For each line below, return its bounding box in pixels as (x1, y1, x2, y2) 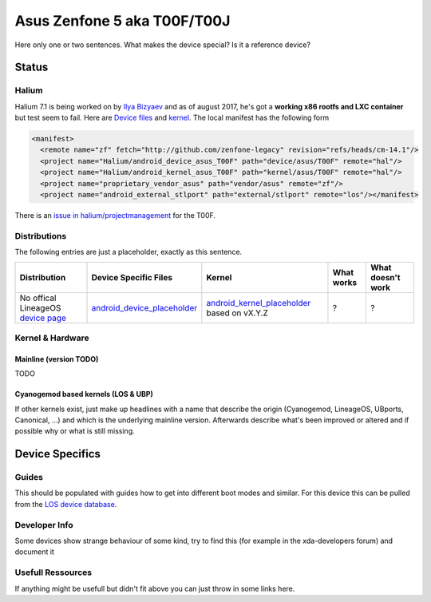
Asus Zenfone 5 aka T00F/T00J (14, 12, 231, 30)
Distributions (14, 230, 67, 241)
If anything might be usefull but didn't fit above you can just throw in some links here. (14, 584, 295, 593)
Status (14, 61, 49, 74)
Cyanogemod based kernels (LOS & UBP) (14, 390, 153, 399)
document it (14, 547, 55, 556)
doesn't (370, 271, 401, 283)
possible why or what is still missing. (14, 426, 135, 436)
